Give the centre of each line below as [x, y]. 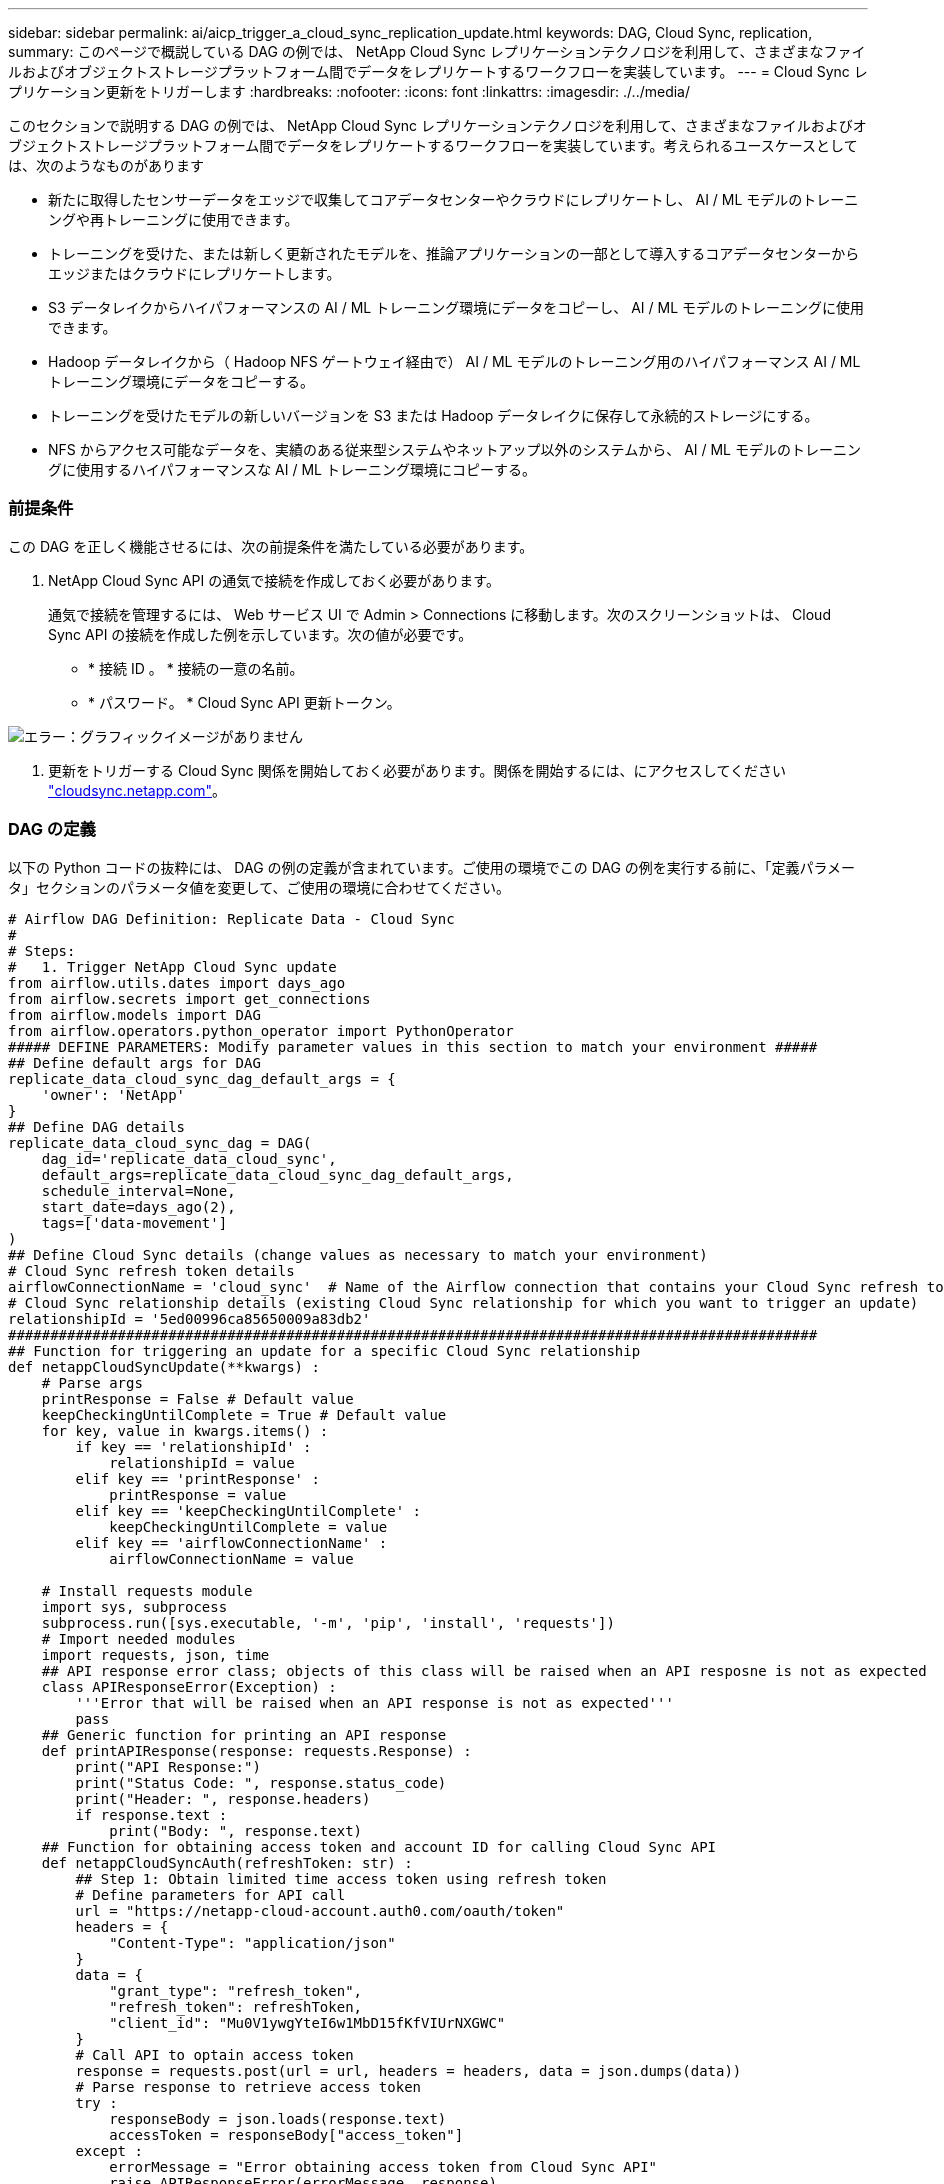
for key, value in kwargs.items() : [185, 1430]
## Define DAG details [97, 1126]
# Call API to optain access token [214, 2054]
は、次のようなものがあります [106, 165]
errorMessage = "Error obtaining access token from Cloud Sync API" [383, 2166]
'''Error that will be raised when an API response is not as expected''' [374, 1702]
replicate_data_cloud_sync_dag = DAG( [160, 1142]
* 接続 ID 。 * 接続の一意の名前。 [196, 668]
